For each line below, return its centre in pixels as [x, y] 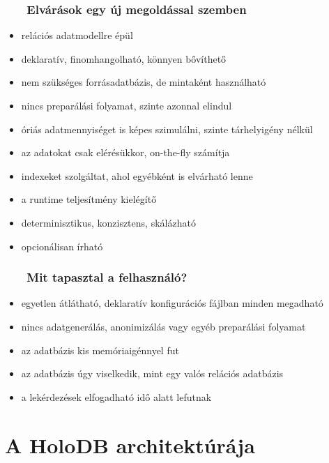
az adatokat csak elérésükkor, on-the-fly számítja [125, 152]
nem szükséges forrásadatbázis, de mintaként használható [144, 82]
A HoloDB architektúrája [130, 445]
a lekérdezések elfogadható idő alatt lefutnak [116, 396]
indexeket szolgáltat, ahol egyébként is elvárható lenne [137, 175]
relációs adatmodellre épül [77, 35]
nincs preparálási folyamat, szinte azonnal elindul [127, 105]
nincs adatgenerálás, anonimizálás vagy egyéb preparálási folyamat [163, 326]
